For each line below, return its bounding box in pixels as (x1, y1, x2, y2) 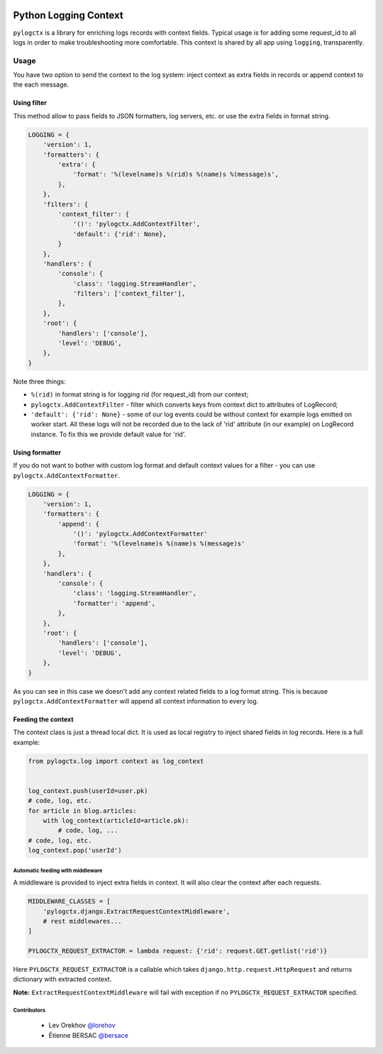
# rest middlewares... (43, 917, 122, 925)
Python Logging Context (13, 9, 123, 21)
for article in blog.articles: (28, 806, 138, 815)
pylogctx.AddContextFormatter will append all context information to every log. (13, 697, 259, 705)
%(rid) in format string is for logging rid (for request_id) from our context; (30, 390, 249, 399)
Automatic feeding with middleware (13, 867, 103, 874)
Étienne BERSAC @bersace (48, 1031, 129, 1039)
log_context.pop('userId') (28, 846, 122, 855)
